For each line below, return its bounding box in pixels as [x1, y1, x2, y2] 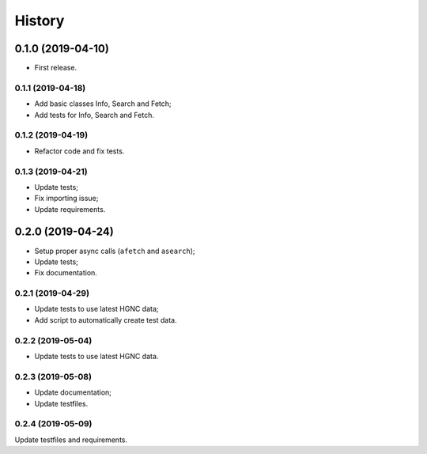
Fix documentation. [34, 268, 98, 278]
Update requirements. [34, 204, 106, 214]
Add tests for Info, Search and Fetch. [34, 110, 154, 119]
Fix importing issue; [34, 194, 99, 203]
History [14, 12, 65, 29]
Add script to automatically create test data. [34, 315, 177, 324]
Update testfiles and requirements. [14, 435, 128, 445]
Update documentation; [34, 388, 112, 397]
